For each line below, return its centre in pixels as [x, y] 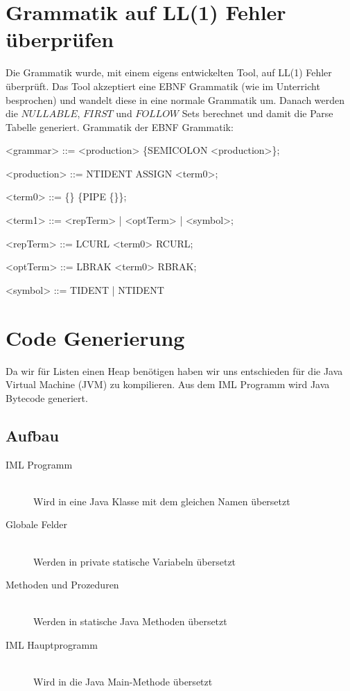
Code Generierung [95, 337]
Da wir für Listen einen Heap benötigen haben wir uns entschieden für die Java [174, 370]
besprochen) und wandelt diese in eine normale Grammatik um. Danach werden [175, 99]
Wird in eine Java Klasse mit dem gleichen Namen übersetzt [162, 501]
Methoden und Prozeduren [62, 585]
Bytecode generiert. [47, 397]
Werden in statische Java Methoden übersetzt [130, 621]
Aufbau [32, 435]
